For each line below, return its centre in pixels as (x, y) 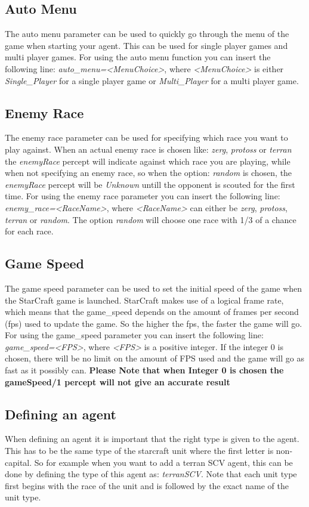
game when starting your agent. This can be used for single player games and (146, 45)
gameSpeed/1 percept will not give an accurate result (118, 381)
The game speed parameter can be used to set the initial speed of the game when (154, 288)
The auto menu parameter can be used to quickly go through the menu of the (147, 34)
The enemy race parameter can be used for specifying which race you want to (146, 137)
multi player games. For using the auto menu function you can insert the (138, 57)
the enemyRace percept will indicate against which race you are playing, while (148, 161)
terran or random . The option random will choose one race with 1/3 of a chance (151, 219)
